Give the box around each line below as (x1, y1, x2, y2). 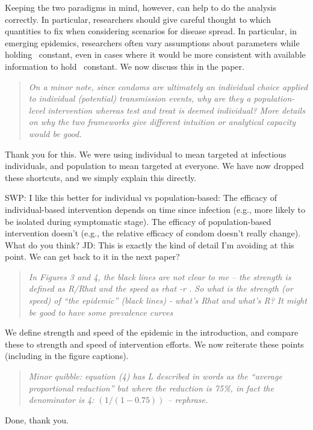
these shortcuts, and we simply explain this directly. (5, 171, 197, 183)
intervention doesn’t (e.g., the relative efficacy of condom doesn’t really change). (5, 227, 301, 239)
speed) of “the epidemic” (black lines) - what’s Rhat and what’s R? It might (28, 294, 307, 307)
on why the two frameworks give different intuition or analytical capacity (28, 115, 296, 128)
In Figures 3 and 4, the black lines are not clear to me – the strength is (28, 270, 291, 283)
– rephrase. (167, 393, 208, 406)
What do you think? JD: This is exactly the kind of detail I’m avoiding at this (5, 238, 294, 251)
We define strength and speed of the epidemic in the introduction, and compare (5, 326, 299, 339)
